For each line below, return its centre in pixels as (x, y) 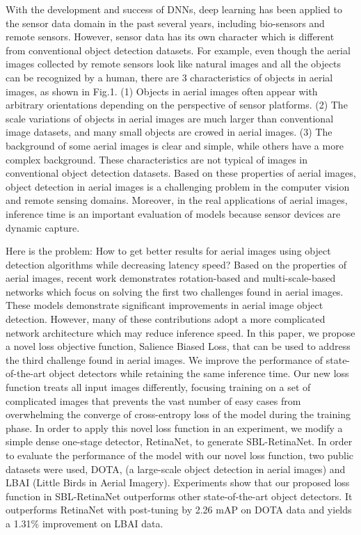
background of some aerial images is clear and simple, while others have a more (175, 145)
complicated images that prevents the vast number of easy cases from (153, 400)
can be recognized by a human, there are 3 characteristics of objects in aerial (169, 77)
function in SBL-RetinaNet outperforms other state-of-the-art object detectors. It (179, 496)
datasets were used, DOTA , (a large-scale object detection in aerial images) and (176, 469)
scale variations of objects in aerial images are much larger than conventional (170, 118)
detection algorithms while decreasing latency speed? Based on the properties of (176, 264)
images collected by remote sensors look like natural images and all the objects (173, 64)
